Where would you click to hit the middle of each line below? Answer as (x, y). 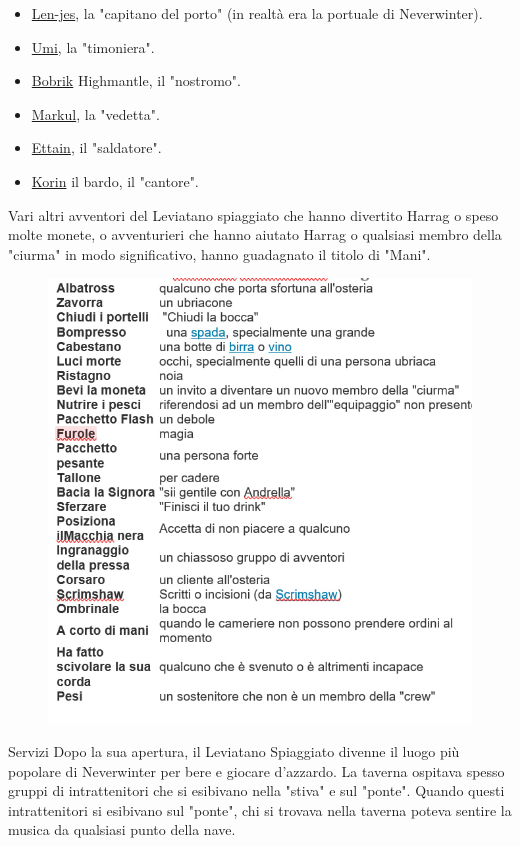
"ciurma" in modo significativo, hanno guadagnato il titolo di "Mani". (219, 253)
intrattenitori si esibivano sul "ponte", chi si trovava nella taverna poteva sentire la (260, 809)
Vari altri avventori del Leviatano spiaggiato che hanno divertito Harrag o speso (253, 214)
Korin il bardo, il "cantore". (115, 180)
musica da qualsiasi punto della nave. (122, 829)
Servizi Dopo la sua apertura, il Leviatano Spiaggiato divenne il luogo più (234, 751)
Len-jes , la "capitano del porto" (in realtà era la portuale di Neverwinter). (257, 13)
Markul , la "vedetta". (95, 113)
